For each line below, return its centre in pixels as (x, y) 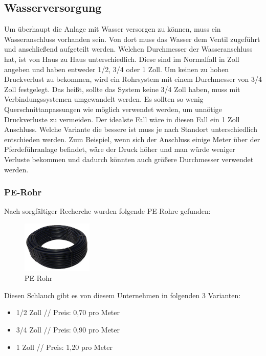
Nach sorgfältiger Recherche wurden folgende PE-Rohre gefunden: (107, 211)
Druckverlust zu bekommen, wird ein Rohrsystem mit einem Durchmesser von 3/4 (133, 79)
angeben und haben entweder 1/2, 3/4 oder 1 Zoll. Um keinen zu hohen (117, 69)
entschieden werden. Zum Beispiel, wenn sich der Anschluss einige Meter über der (132, 139)
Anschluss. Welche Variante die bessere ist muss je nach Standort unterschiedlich (131, 129)
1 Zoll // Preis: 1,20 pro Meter (64, 347)
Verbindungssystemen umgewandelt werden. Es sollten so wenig (104, 99)
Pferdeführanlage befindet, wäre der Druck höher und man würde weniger (120, 149)
